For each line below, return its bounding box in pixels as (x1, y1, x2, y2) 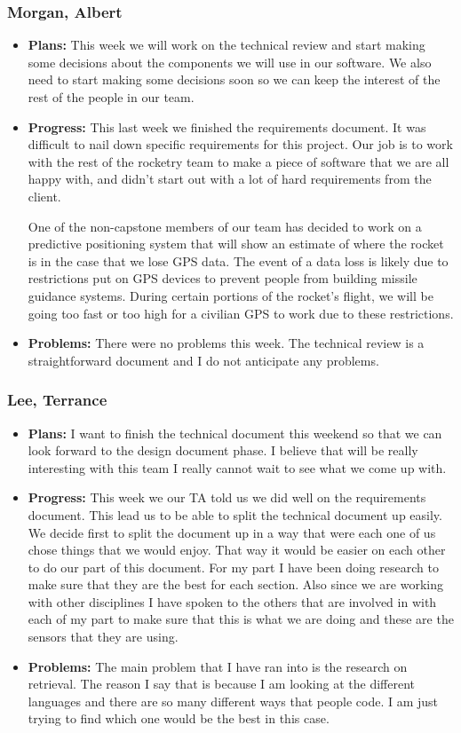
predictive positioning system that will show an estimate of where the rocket (28, 234, 444, 253)
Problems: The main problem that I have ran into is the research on (28, 657, 408, 675)
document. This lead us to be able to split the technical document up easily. (28, 505, 442, 524)
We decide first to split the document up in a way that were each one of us (28, 523, 436, 541)
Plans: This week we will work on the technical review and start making (28, 35, 425, 54)
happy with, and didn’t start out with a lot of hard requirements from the (28, 169, 432, 188)
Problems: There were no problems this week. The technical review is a (28, 334, 425, 352)
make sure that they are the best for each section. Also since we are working (28, 575, 443, 594)
